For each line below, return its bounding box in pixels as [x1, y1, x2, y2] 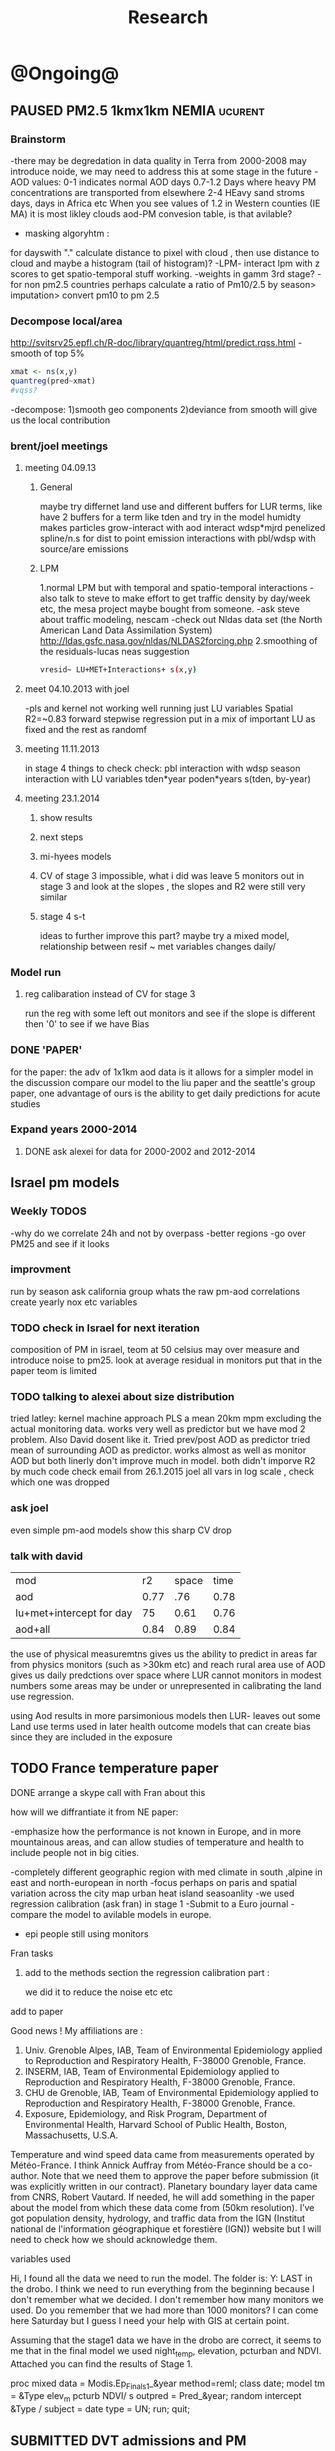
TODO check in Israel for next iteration [10, 1321, 200, 1335]
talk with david [10, 1549, 83, 1563]
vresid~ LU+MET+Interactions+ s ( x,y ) [39, 665, 198, 675]
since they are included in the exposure [10, 1731, 173, 1743]
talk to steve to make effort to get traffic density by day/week [59, 592, 311, 605]
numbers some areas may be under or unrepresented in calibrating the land [10, 1680, 322, 1692]
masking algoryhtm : [24, 227, 110, 239]
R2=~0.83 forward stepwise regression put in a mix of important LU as [24, 712, 316, 725]
